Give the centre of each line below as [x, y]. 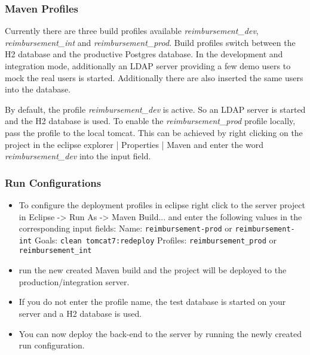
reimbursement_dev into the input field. [78, 156]
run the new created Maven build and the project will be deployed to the [153, 270]
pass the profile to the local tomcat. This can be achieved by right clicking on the [154, 132]
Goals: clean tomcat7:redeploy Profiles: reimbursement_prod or [156, 240]
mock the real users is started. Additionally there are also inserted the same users [154, 77]
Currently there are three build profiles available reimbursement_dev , [132, 31]
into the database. [38, 89]
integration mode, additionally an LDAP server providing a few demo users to [148, 66]
